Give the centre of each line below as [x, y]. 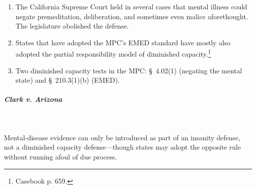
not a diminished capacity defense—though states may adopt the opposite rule [123, 147]
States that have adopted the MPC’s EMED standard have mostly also [123, 42]
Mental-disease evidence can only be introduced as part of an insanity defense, [122, 137]
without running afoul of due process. [61, 156]
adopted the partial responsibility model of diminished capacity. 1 [113, 53]
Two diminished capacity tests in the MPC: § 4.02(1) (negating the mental [129, 70]
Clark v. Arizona [33, 99]
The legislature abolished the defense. [72, 26]
